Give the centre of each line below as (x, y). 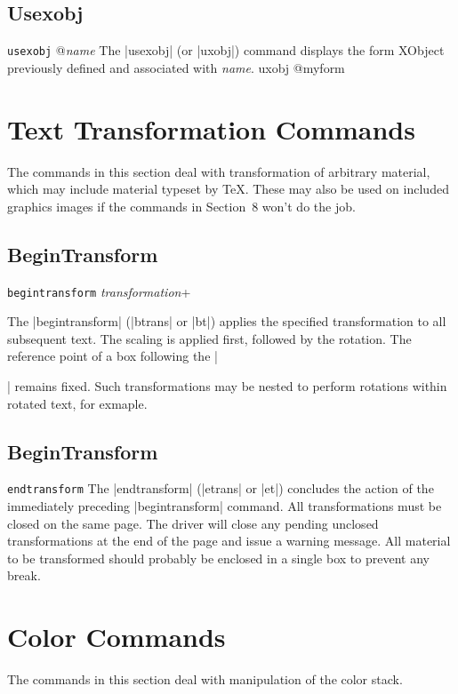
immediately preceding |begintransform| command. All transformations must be (225, 506)
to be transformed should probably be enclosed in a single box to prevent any (218, 558)
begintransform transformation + (99, 291)
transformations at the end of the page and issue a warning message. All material (229, 541)
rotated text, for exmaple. (77, 403)
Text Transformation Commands (211, 128)
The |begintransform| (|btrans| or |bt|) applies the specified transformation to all (227, 321)
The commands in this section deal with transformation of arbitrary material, (219, 171)
